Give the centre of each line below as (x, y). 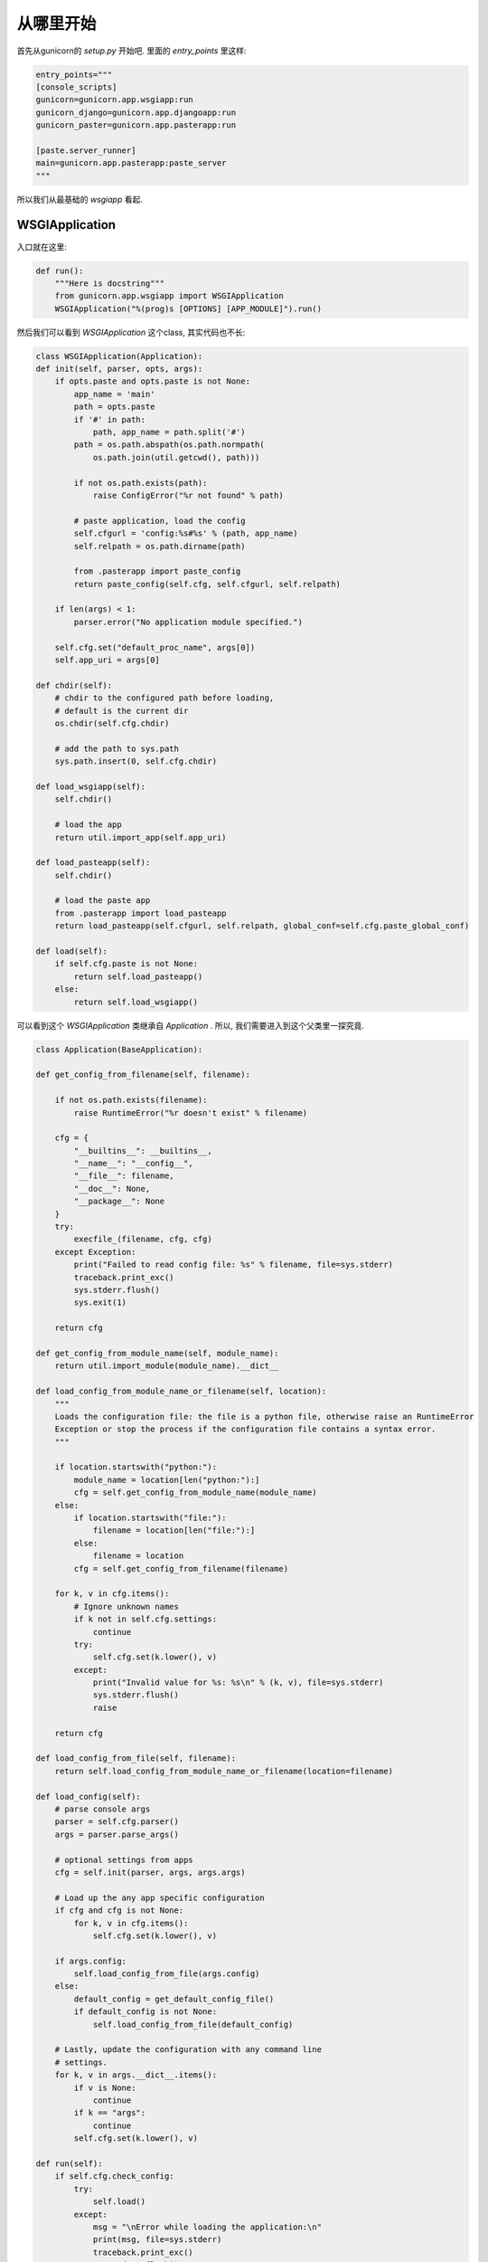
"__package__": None (119, 1202)
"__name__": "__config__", (133, 1164)
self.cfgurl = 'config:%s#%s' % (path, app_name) (186, 533)
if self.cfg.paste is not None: (127, 964)
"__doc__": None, (112, 1188)
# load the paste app (103, 901)
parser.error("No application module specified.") (188, 622)
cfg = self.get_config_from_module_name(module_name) (195, 1492)
